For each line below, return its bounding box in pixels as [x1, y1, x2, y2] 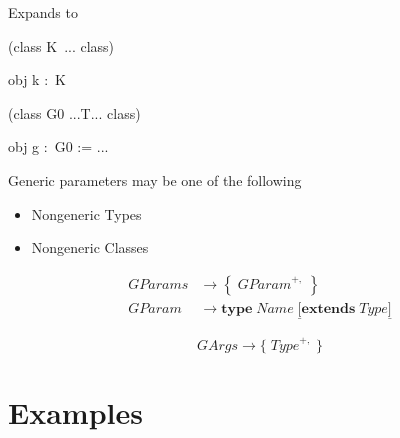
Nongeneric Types [31, 203, 142, 224]
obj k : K [8, 69, 66, 90]
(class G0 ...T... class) [8, 102, 141, 123]
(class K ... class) [8, 35, 115, 56]
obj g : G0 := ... [8, 136, 109, 157]
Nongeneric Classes [31, 237, 149, 258]
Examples [8, 391, 143, 432]
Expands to [8, 2, 78, 22]
